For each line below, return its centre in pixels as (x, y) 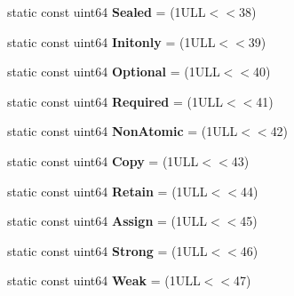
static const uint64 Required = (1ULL (115, 101)
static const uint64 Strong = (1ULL (107, 250)
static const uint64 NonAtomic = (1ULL (123, 131)
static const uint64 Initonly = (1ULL (111, 41)
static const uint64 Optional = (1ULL (114, 72)
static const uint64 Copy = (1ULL (103, 160)
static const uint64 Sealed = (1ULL (107, 12)
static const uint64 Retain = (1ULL (107, 191)
